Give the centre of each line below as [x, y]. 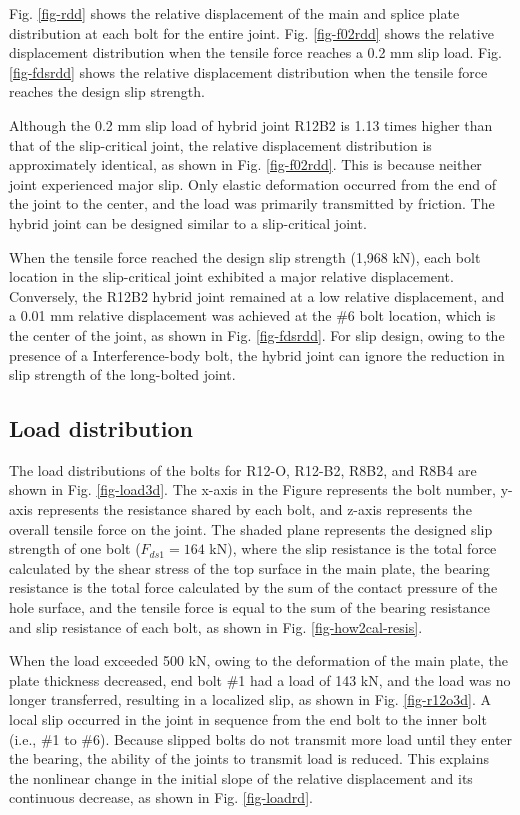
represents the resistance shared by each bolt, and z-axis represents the [254, 509]
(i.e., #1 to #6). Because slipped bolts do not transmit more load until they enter [261, 738]
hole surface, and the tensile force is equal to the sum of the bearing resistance [249, 607]
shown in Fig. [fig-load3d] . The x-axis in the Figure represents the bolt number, [253, 489]
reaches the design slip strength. [107, 91]
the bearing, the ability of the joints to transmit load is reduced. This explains [249, 758]
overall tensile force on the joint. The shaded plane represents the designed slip [251, 528]
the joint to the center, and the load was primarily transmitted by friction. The [252, 203]
